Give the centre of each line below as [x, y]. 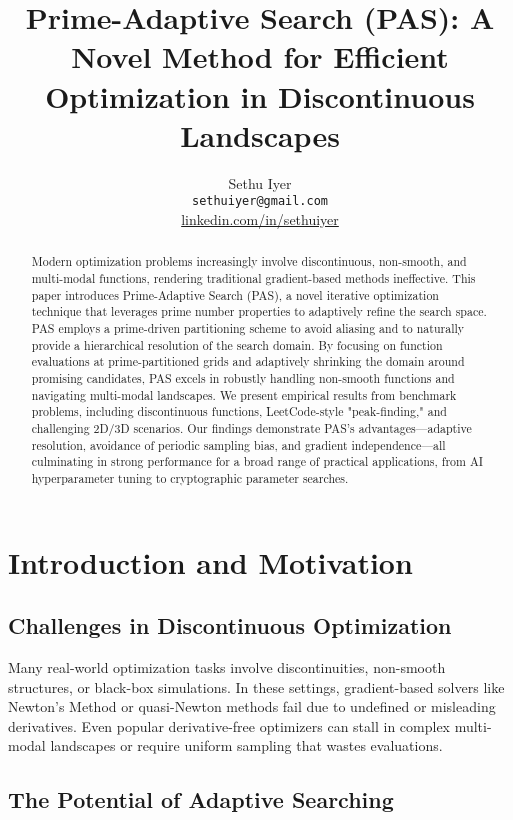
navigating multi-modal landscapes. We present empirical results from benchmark [244, 394]
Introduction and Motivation [210, 561]
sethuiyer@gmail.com [260, 201]
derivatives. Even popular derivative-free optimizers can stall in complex [229, 725]
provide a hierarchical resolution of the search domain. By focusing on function [237, 344]
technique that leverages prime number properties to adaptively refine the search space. [259, 311]
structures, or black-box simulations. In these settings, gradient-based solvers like [256, 686]
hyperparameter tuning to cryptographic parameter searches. [190, 477]
